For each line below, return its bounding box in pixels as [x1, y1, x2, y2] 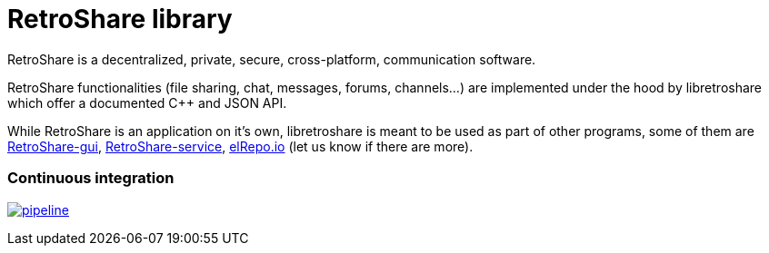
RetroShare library [7, 4, 233, 34]
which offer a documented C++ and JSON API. [7, 94, 287, 111]
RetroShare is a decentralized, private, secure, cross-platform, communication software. [7, 51, 536, 67]
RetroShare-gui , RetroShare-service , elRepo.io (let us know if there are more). [7, 138, 474, 154]
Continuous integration [7, 169, 175, 188]
